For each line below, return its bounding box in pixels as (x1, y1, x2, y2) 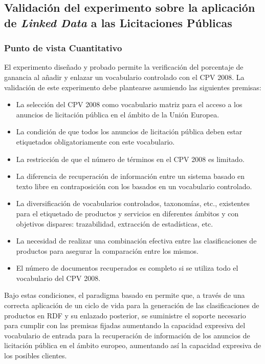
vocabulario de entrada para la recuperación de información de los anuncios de (4, 330, 250, 340)
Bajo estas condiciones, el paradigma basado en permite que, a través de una (4, 290, 245, 300)
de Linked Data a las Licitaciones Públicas (4, 14, 232, 30)
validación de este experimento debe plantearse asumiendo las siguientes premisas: (4, 82, 261, 92)
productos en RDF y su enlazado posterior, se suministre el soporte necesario (4, 310, 246, 320)
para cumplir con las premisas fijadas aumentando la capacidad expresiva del (4, 320, 246, 331)
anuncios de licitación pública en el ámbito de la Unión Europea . (16, 109, 219, 119)
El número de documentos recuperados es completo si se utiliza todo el (16, 262, 238, 273)
